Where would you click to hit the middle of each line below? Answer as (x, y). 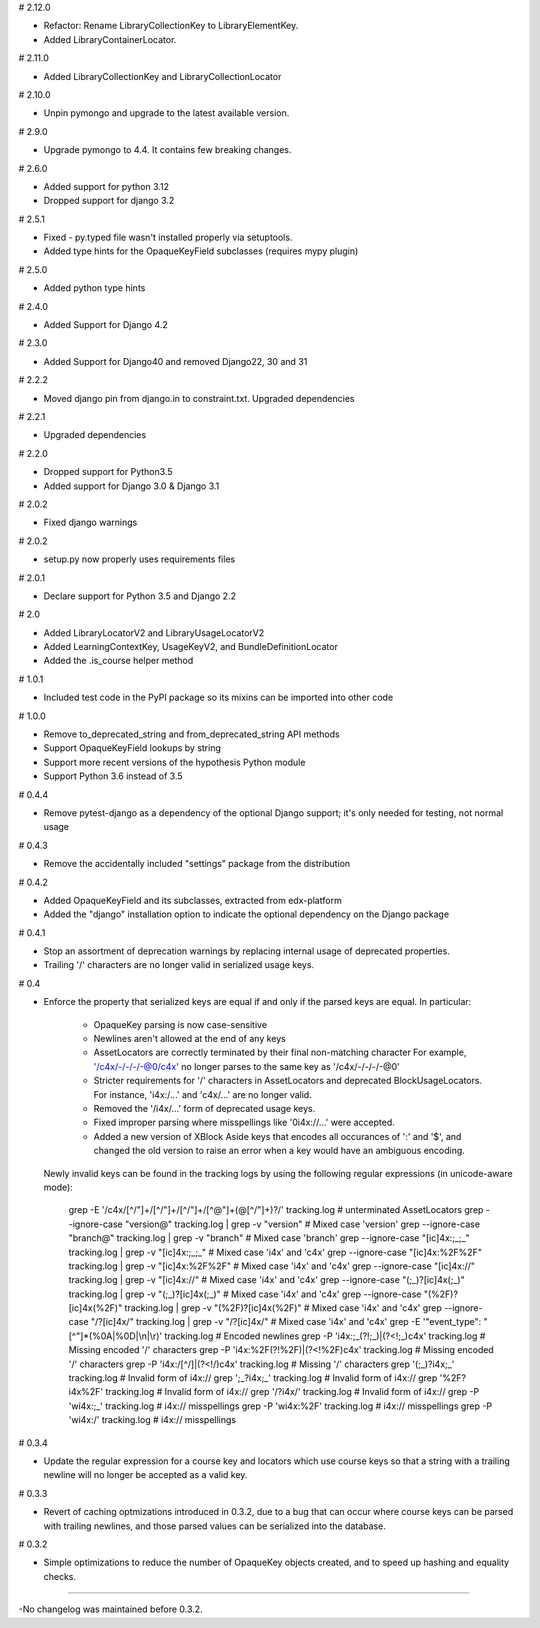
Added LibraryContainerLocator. (110, 39)
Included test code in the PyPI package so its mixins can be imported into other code (218, 697)
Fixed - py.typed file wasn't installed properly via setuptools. (168, 237)
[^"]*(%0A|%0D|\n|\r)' (115, 1336)
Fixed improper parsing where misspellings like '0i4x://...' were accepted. (244, 1122)
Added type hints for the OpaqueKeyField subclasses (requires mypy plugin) (201, 251)
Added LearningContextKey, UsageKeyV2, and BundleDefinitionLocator (191, 647)
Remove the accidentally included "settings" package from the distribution (197, 864)
